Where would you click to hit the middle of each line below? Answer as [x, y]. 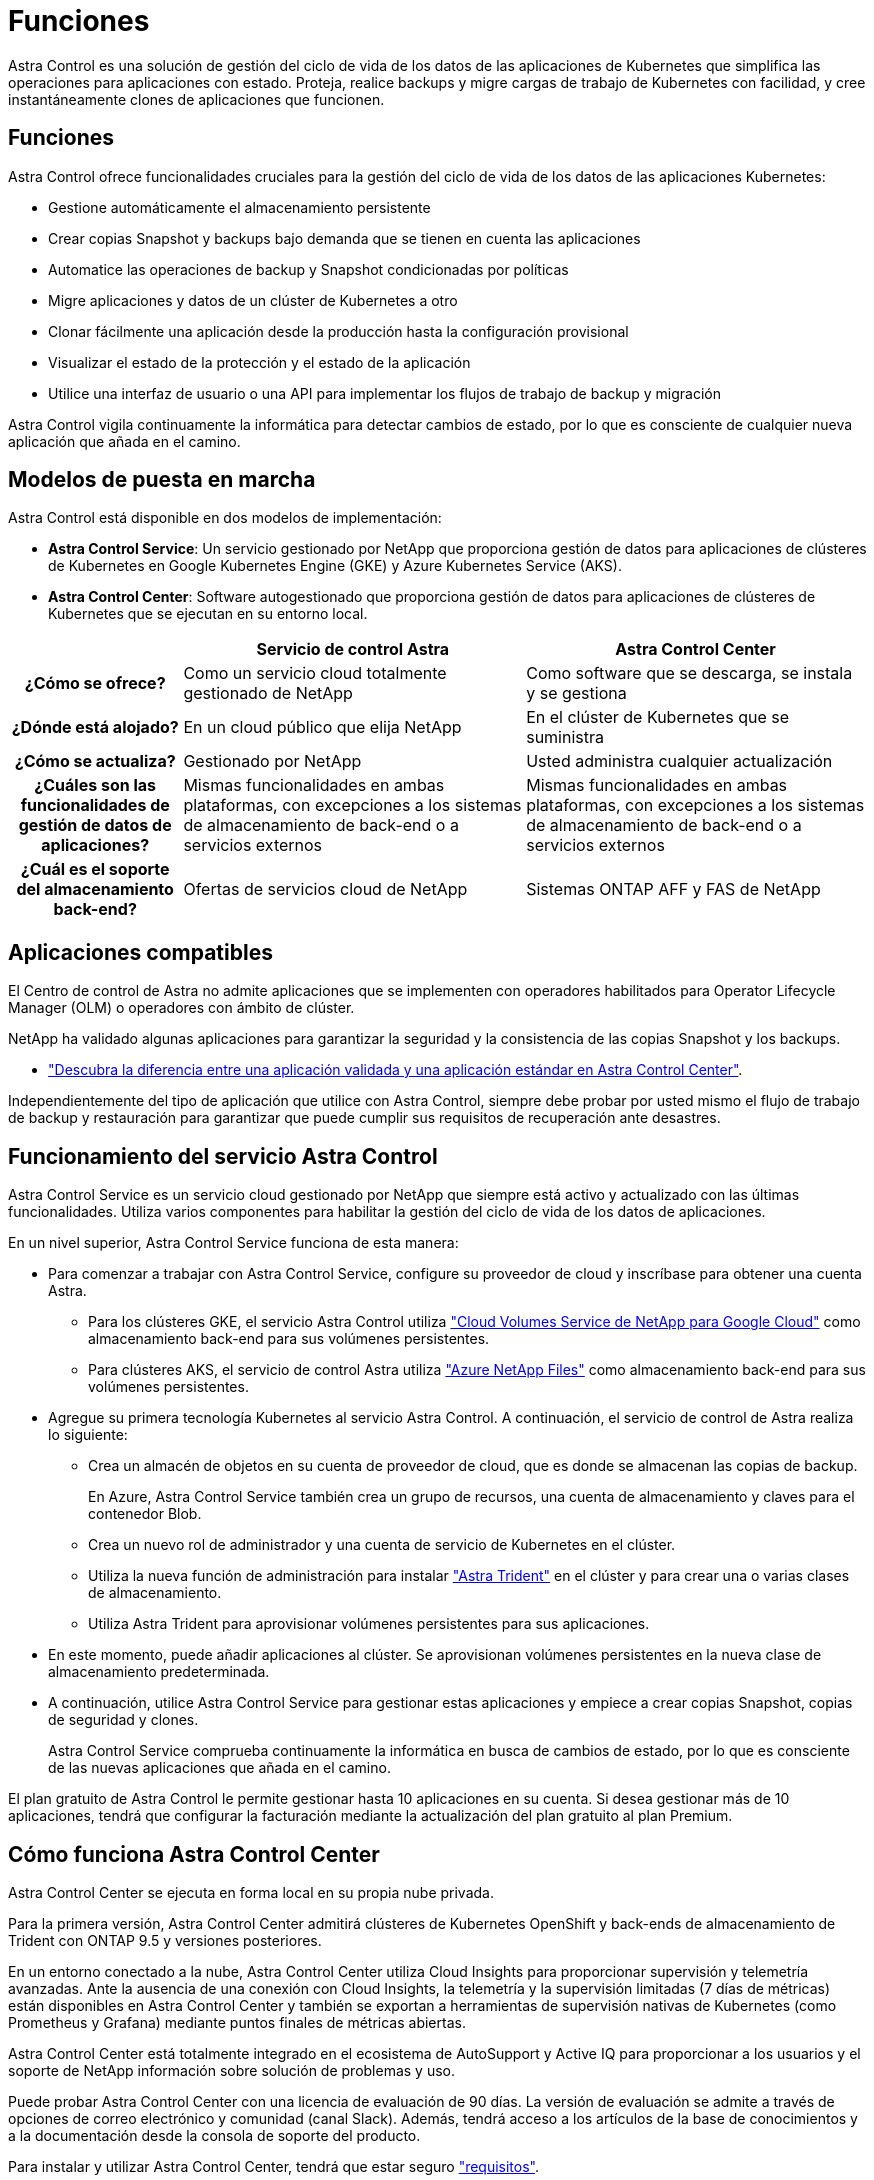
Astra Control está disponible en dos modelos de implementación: [225, 518]
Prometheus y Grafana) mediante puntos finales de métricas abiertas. [237, 2022]
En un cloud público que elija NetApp [322, 727]
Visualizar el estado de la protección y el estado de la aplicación [259, 362]
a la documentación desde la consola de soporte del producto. [214, 2135]
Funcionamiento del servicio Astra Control [223, 1156]
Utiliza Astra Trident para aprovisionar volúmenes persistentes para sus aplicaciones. [369, 1624]
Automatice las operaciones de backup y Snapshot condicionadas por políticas [308, 269]
